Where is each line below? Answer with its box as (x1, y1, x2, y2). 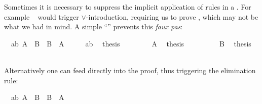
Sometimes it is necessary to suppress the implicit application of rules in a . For (4, 2, 251, 12)
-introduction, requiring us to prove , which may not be (86, 11, 258, 22)
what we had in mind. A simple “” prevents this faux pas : (4, 21, 183, 32)
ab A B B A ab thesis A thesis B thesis (11, 38, 251, 48)
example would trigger (4, 11, 79, 22)
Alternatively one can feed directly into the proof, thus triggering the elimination (4, 65, 256, 75)
